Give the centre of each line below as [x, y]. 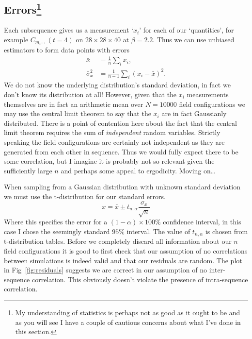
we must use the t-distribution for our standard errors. [85, 196]
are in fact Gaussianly [194, 113]
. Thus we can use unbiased [194, 39]
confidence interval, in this [202, 222]
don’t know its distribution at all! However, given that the [90, 94]
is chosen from [227, 231]
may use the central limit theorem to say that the [78, 113]
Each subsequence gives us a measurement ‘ [69, 30]
